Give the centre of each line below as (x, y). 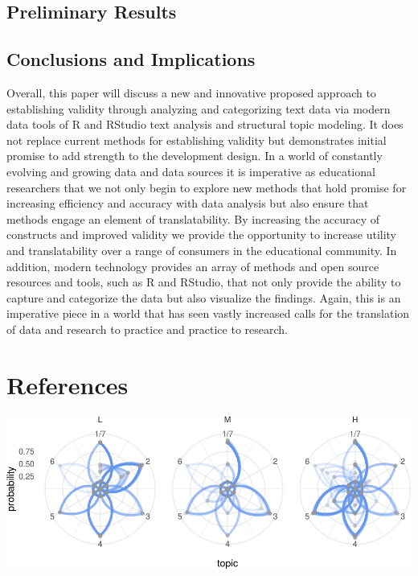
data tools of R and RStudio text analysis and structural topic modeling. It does (205, 124)
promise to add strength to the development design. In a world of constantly (195, 156)
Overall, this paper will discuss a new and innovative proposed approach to (191, 92)
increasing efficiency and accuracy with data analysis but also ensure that (188, 203)
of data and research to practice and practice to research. (147, 329)
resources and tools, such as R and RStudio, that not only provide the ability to (204, 282)
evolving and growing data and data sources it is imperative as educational (191, 171)
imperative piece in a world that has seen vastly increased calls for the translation (208, 313)
